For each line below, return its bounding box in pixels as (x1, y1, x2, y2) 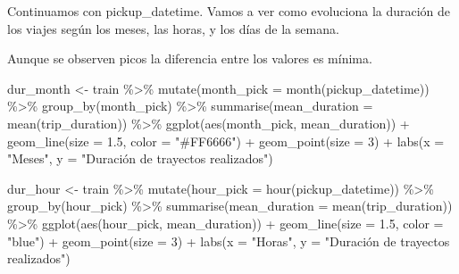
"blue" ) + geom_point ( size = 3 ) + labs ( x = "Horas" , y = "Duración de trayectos (7, 231, 450, 250)
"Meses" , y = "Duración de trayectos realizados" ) (7, 149, 273, 168)
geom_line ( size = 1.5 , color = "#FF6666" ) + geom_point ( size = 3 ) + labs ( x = (7, 131, 445, 150)
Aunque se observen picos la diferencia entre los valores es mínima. (7, 49, 372, 68)
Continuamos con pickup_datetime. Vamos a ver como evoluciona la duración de (7, 2, 451, 20)
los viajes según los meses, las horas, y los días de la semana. (7, 19, 339, 37)
